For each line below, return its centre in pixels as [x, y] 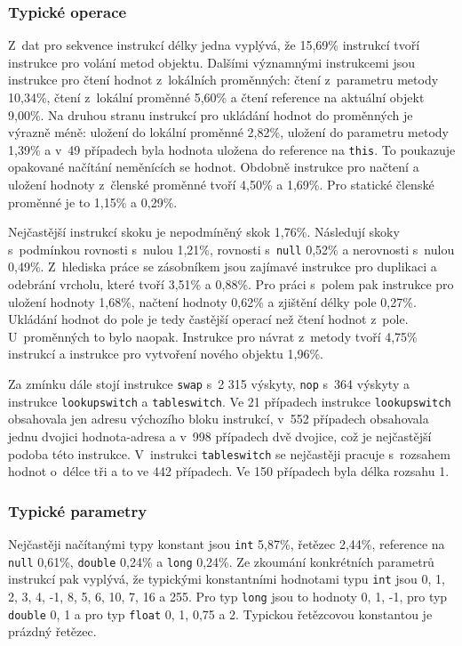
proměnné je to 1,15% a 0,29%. [93, 202]
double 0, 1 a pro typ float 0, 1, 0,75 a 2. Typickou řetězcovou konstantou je [220, 614]
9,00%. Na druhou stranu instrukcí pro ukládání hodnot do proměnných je [211, 114]
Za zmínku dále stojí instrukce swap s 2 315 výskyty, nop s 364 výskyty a [209, 384]
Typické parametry [78, 510]
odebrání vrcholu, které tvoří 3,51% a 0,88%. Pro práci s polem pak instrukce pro [231, 284]
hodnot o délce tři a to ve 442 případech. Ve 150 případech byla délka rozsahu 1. [229, 471]
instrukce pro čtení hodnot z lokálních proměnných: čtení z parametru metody [223, 80]
